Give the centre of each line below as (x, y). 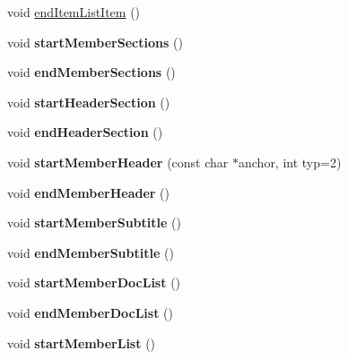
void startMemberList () (82, 342)
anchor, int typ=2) (290, 162)
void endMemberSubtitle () (91, 252)
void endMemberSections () (91, 72)
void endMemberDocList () (90, 312)
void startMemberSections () (95, 42)
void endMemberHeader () (88, 192)
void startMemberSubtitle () (94, 222)
